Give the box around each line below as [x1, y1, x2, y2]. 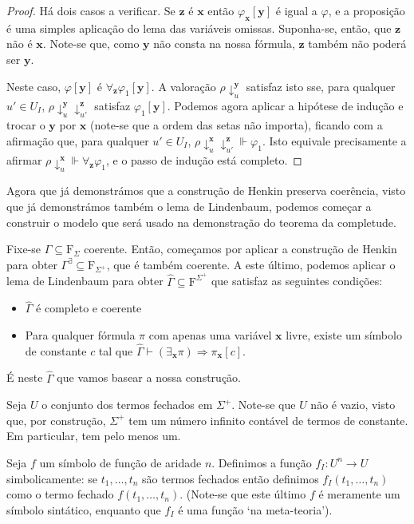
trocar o [6, 117, 45, 133]
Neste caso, [6, 77, 61, 94]
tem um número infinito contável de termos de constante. [128, 411, 408, 428]
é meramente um [318, 486, 400, 502]
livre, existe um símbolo [286, 326, 402, 343]
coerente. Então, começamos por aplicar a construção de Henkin [84, 240, 397, 257]
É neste [6, 369, 43, 386]
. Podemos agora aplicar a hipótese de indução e [167, 97, 404, 113]
